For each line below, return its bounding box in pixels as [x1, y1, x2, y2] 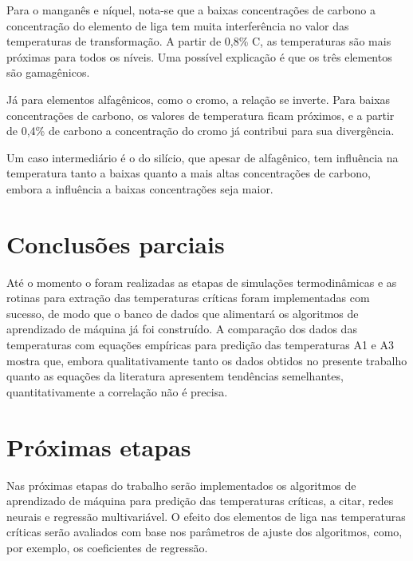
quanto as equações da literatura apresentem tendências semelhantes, [6, 368, 344, 384]
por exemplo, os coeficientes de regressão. [6, 539, 208, 555]
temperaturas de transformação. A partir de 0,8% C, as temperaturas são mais [6, 33, 391, 50]
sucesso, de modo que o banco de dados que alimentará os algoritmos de [6, 304, 359, 321]
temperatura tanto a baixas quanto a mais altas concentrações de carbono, [6, 165, 372, 181]
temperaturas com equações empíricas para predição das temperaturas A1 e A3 [6, 336, 394, 353]
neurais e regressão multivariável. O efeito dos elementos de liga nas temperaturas [6, 507, 406, 524]
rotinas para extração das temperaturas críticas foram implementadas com [6, 289, 370, 306]
